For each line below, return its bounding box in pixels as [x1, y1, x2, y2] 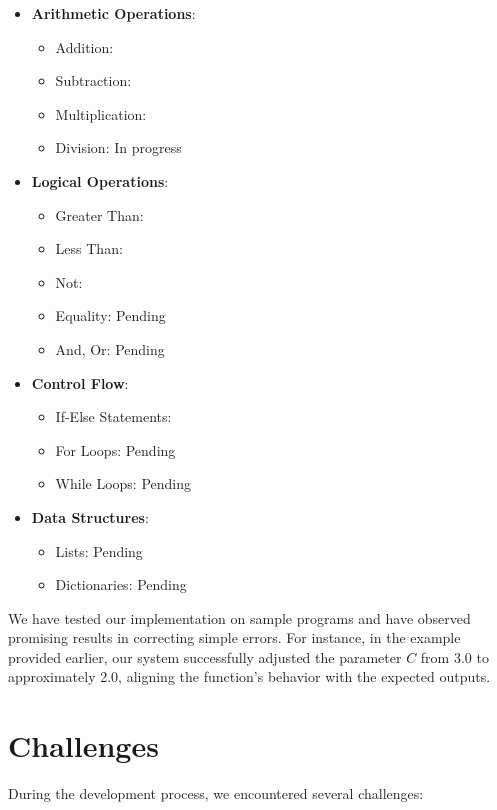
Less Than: [55, 238, 123, 259]
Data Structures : [31, 506, 149, 527]
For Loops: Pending [55, 439, 176, 460]
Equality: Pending [55, 305, 166, 326]
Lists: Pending [55, 540, 143, 561]
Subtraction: [55, 70, 132, 91]
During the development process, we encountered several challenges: [8, 783, 424, 804]
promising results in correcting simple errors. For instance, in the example [8, 627, 461, 648]
